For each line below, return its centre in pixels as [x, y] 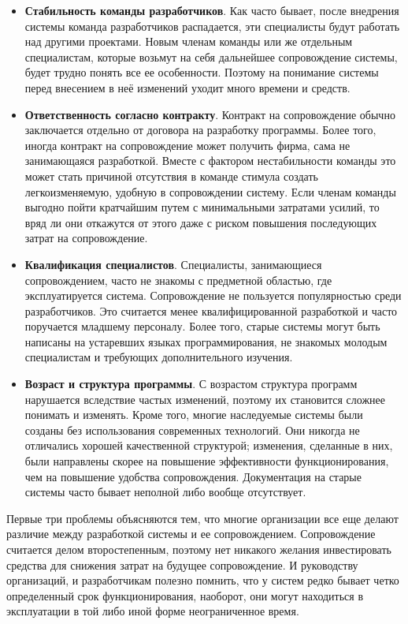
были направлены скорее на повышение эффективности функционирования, [207, 461]
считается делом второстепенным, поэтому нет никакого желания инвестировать [199, 549]
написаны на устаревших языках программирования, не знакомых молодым [206, 341]
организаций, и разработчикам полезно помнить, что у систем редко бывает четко [203, 580]
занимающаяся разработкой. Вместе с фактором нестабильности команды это [210, 161]
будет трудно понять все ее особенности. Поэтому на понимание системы [202, 72]
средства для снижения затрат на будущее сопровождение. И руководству [182, 564]
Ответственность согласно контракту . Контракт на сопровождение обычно [210, 114]
